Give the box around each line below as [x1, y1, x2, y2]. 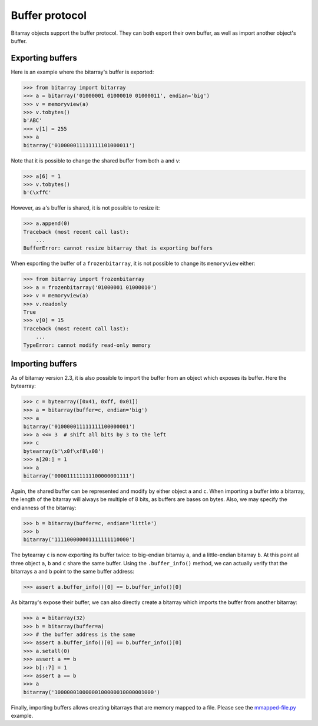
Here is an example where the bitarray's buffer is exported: [11, 68, 154, 75]
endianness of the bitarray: [11, 504, 77, 511]
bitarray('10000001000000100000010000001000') [23, 689, 160, 695]
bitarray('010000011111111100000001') [23, 423, 135, 430]
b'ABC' [23, 117, 42, 124]
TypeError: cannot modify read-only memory [23, 342, 151, 349]
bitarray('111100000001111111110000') [23, 536, 135, 543]
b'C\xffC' [23, 189, 52, 196]
